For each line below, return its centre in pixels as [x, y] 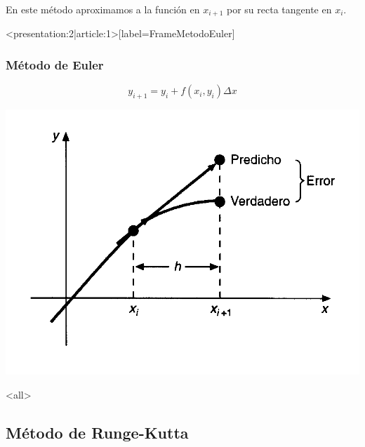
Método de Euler [55, 64]
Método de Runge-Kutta [97, 432]
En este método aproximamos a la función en [103, 9]
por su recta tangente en [279, 9]
